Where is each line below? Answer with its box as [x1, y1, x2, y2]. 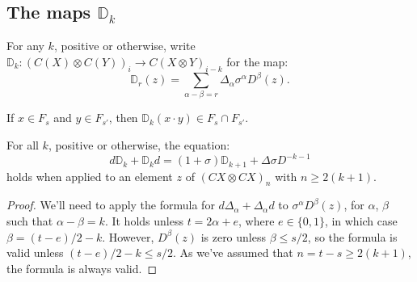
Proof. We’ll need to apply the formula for [6, 196, 215, 213]
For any [6, 37, 44, 54]
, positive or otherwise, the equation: [48, 137, 230, 154]
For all [6, 137, 39, 154]
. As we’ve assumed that [173, 244, 293, 261]
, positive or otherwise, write [53, 37, 196, 54]
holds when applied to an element [6, 167, 173, 184]
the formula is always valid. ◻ [6, 259, 158, 276]
